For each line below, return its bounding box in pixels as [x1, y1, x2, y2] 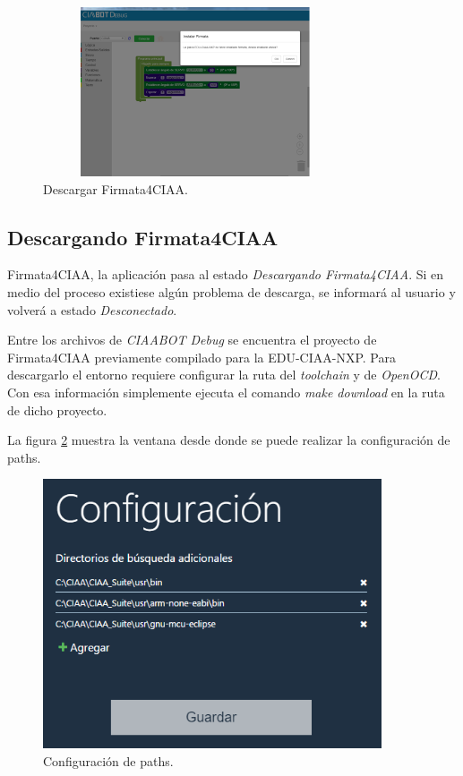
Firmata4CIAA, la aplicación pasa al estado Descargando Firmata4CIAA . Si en [7, 265, 444, 284]
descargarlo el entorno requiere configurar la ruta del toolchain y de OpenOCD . [7, 365, 441, 384]
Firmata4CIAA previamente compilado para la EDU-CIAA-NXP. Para [7, 347, 396, 366]
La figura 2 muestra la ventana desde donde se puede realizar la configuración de [7, 431, 450, 449]
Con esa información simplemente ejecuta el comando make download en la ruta [7, 382, 445, 401]
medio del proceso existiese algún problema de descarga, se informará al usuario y [7, 282, 456, 301]
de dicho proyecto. [7, 400, 107, 419]
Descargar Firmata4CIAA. [43, 179, 188, 198]
